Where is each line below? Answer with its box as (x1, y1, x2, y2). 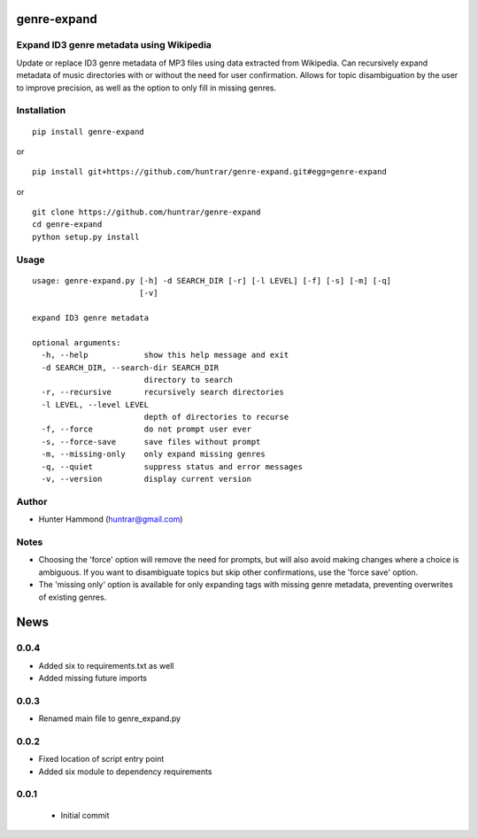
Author (16, 495, 48, 508)
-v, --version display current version (41, 474, 252, 485)
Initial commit (60, 810, 110, 820)
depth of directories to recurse (143, 412, 289, 423)
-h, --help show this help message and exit (41, 350, 289, 361)
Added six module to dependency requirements (38, 766, 212, 777)
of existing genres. (38, 592, 107, 602)
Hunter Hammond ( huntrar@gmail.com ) (38, 514, 183, 524)
